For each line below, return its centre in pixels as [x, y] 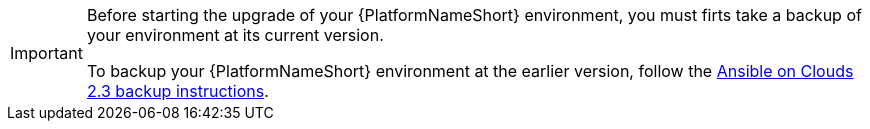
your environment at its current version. [235, 35]
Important [46, 53]
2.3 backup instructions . [177, 91]
